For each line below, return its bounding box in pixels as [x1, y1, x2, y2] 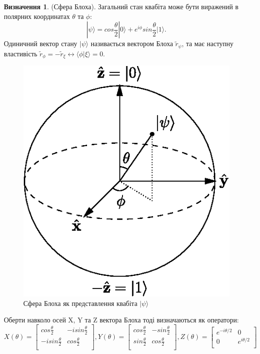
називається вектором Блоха [90, 38, 173, 49]
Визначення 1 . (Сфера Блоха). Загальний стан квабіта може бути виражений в [4, 1, 239, 11]
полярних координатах [4, 11, 70, 21]
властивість [4, 48, 37, 58]
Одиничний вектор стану [4, 38, 77, 49]
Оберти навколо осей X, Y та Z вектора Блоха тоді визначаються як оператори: [4, 314, 239, 324]
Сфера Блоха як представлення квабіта [23, 298, 138, 308]
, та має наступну [182, 38, 234, 49]
